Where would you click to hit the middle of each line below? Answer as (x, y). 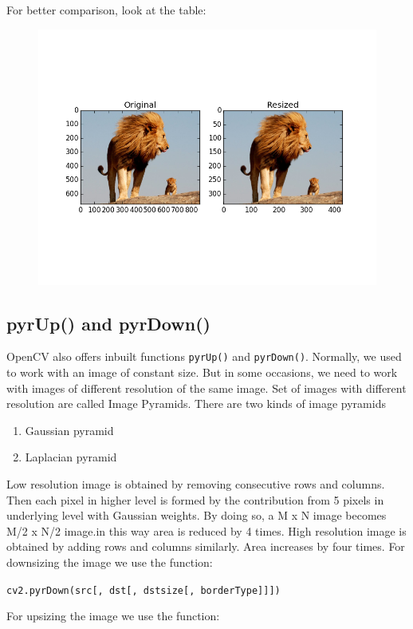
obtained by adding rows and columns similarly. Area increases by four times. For (206, 546)
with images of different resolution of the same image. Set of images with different (206, 388)
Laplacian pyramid (71, 457)
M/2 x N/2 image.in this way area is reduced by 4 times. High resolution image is (206, 530)
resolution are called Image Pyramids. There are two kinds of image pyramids (196, 404)
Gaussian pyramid (69, 430)
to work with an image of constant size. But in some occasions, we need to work (202, 372)
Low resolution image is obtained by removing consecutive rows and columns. (196, 483)
